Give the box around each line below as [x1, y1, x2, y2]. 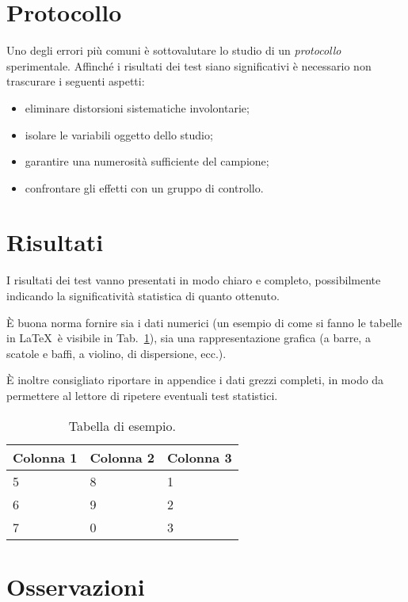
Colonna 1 [13, 448, 78, 467]
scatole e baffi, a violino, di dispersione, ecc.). [6, 345, 227, 361]
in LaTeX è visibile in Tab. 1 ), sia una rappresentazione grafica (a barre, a [6, 330, 371, 346]
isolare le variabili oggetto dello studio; [25, 126, 213, 143]
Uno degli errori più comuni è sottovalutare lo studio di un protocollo [6, 42, 341, 59]
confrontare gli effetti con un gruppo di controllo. [25, 179, 264, 196]
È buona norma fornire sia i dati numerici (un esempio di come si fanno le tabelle [6, 314, 402, 330]
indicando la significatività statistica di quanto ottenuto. [6, 288, 280, 303]
